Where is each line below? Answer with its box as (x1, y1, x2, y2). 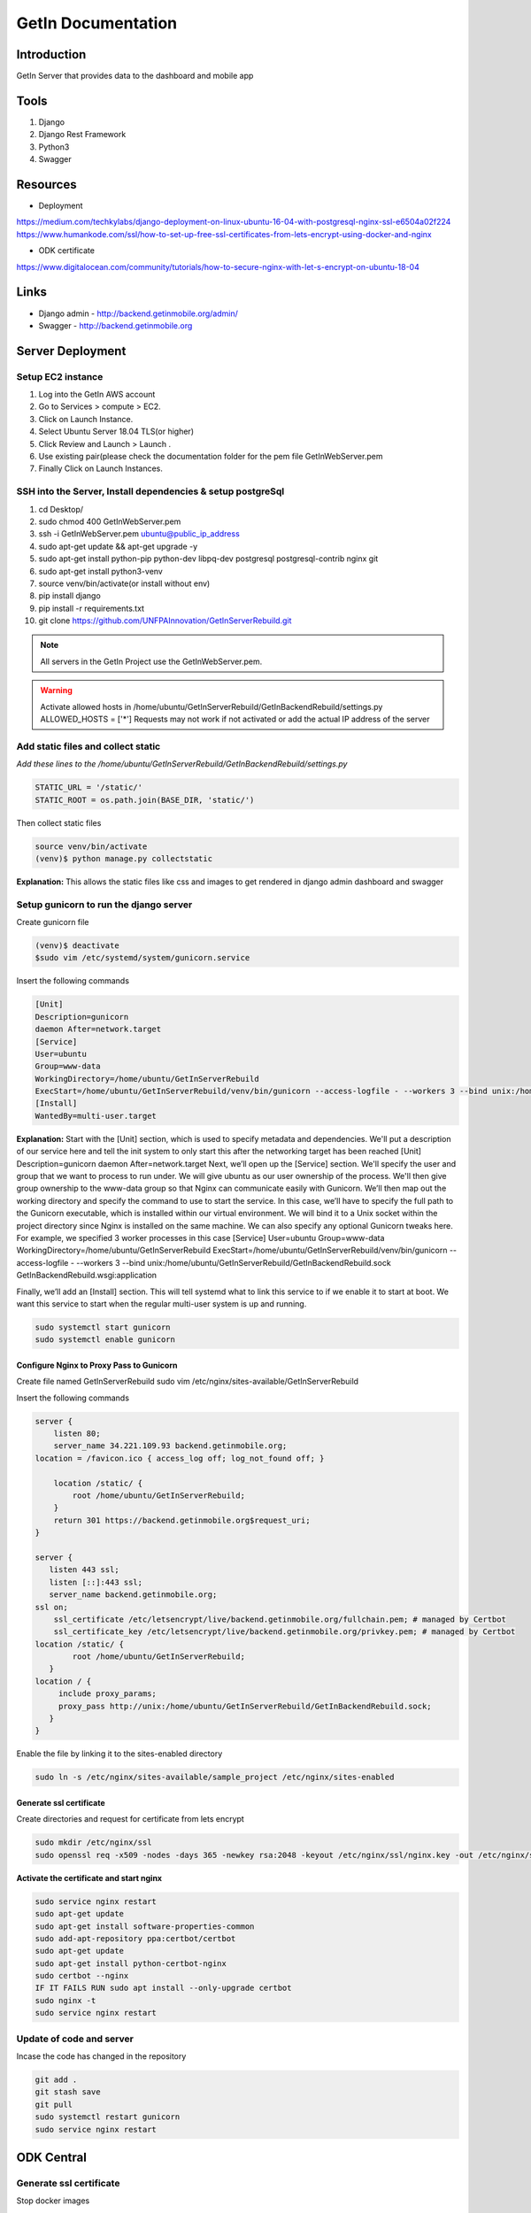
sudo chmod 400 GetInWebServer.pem (38, 516, 181, 527)
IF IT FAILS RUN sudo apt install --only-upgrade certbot (35, 1983, 292, 1993)
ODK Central (16, 2149, 88, 2164)
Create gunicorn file (16, 917, 89, 928)
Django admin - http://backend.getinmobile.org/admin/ (38, 308, 238, 319)
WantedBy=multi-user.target (35, 1111, 157, 1121)
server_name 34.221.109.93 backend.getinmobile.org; (53, 1441, 288, 1451)
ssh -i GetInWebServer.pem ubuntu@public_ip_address (38, 528, 241, 539)
